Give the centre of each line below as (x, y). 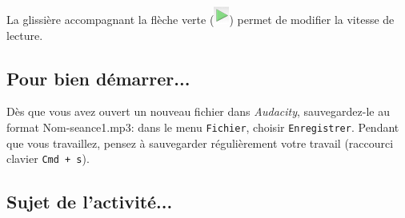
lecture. (25, 35)
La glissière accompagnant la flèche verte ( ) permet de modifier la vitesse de (200, 19)
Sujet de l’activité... (90, 202)
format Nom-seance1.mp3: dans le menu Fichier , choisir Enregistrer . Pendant (203, 127)
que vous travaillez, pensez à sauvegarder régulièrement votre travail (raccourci (200, 143)
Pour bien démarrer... (98, 78)
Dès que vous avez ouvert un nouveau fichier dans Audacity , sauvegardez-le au (198, 111)
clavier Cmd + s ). (48, 159)
